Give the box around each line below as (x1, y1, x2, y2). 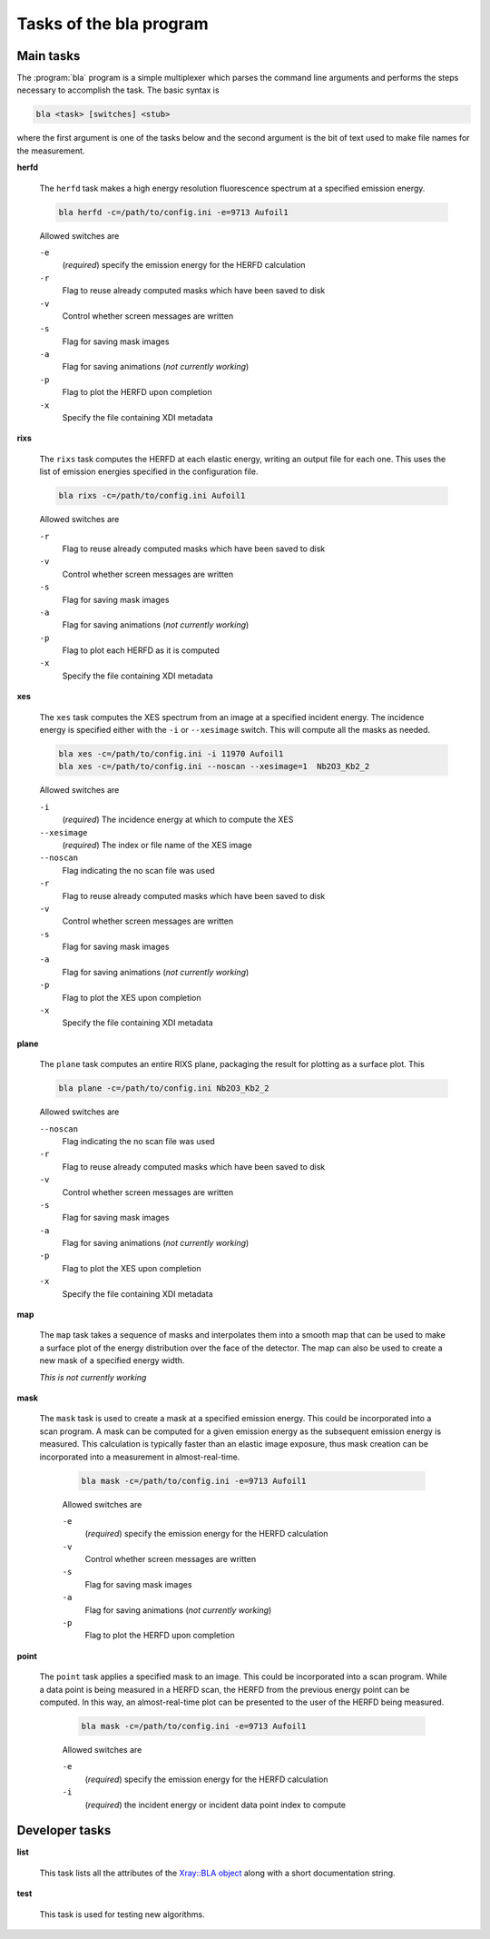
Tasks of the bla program (16, 14, 209, 34)
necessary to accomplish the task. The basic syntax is (16, 84, 220, 95)
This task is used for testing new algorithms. (39, 1908, 205, 1920)
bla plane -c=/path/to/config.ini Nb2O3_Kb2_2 (58, 1083, 269, 1093)
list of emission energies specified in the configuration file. (39, 466, 259, 477)
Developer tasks (16, 1823, 112, 1838)
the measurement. (16, 145, 85, 156)
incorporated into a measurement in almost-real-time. (39, 1451, 240, 1462)
